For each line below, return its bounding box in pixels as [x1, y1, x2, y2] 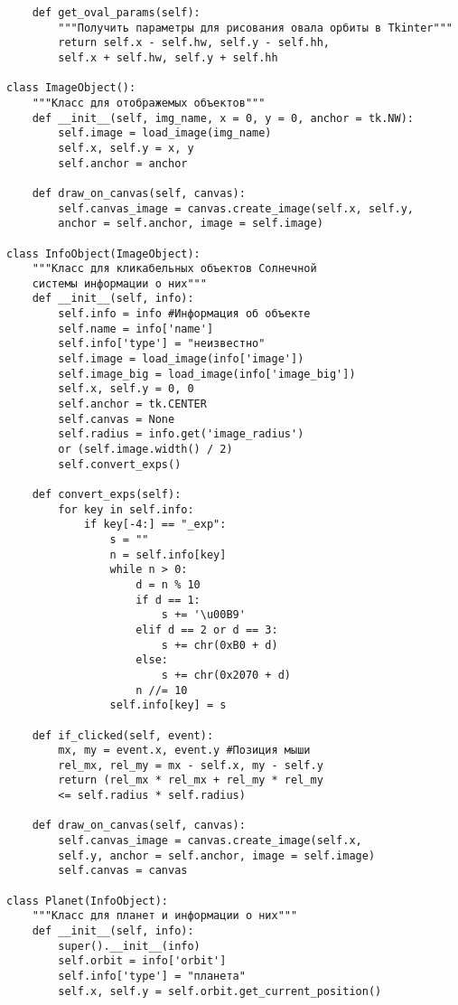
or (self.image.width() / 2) [58, 443, 233, 456]
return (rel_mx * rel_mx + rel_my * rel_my [58, 774, 323, 787]
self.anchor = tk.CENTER [58, 398, 207, 411]
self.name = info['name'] [58, 322, 214, 335]
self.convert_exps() [58, 457, 182, 471]
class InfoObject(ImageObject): [6, 247, 201, 260]
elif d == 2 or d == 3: [136, 623, 278, 636]
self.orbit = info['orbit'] [58, 954, 227, 968]
